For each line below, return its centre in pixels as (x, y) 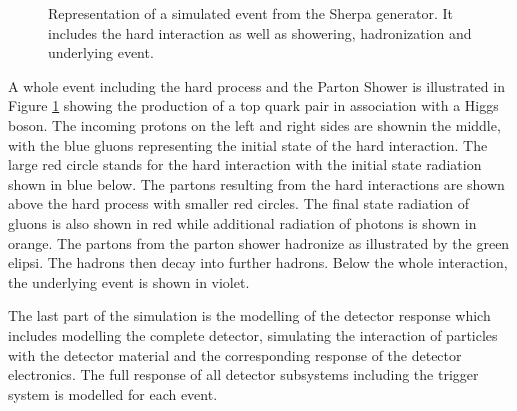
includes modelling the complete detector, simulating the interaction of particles (253, 334)
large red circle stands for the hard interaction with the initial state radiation (245, 164)
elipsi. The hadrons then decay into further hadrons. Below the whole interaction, (258, 262)
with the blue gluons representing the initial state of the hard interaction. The (248, 144)
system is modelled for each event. (113, 393)
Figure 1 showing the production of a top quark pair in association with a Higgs (253, 105)
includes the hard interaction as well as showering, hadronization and (260, 32)
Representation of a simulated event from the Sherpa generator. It (250, 13)
